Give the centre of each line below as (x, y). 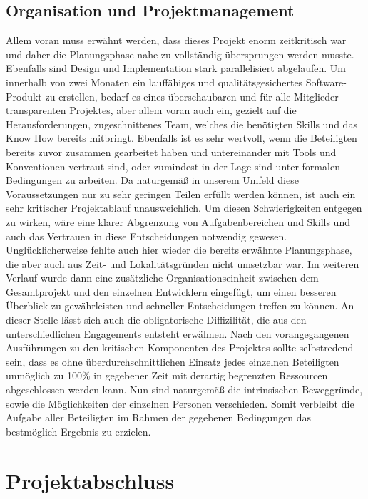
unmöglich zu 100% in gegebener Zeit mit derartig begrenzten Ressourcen (167, 375)
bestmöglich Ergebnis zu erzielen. (78, 431)
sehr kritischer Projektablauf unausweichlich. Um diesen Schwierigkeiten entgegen (184, 208)
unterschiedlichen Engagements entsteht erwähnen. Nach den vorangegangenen (178, 333)
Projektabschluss (90, 480)
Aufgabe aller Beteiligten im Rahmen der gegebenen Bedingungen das (159, 417)
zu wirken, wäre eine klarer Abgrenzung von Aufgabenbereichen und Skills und (178, 221)
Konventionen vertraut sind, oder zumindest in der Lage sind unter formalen (173, 166)
